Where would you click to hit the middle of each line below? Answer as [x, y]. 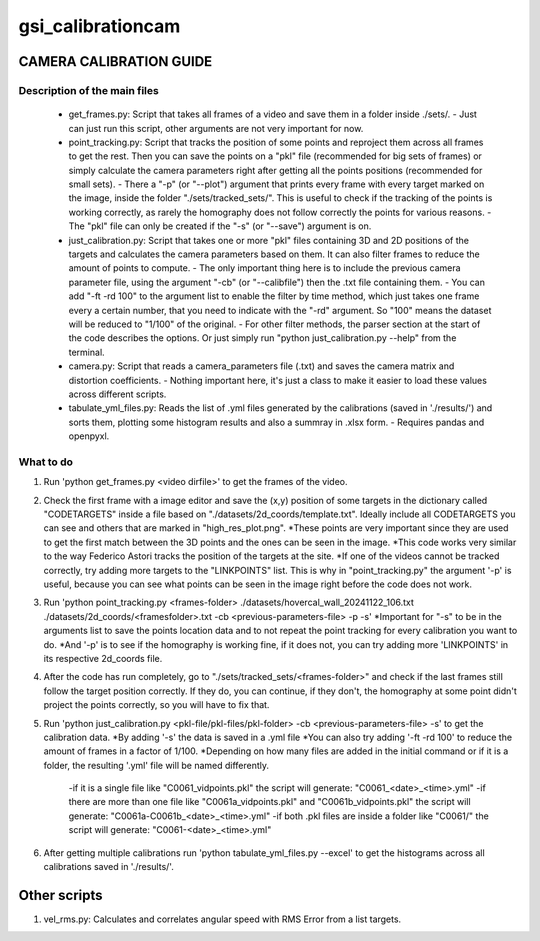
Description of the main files [88, 90]
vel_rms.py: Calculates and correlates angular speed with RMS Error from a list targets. [222, 919]
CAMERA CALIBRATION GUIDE [115, 61]
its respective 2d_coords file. [103, 658]
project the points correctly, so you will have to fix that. [156, 705]
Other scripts [61, 895]
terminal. [86, 352]
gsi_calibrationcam [99, 26]
